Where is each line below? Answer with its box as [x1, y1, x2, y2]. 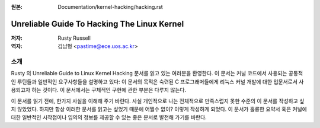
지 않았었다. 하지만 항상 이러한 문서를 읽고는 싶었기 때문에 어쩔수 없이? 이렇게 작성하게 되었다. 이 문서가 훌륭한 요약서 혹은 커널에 [11, 105, 308, 113]
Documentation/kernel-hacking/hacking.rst [57, 4, 163, 10]
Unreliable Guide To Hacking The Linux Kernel [11, 18, 184, 29]
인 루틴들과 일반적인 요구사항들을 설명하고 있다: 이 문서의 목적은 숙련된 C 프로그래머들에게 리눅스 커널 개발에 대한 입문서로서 [11, 78, 297, 85]
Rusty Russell [57, 34, 91, 41]
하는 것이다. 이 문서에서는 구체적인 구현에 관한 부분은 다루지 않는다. [31, 87, 187, 94]
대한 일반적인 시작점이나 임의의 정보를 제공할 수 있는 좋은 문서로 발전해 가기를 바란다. [11, 114, 207, 121]
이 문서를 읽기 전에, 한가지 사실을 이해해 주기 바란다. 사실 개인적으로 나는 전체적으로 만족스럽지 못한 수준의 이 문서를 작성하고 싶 [11, 97, 305, 104]
